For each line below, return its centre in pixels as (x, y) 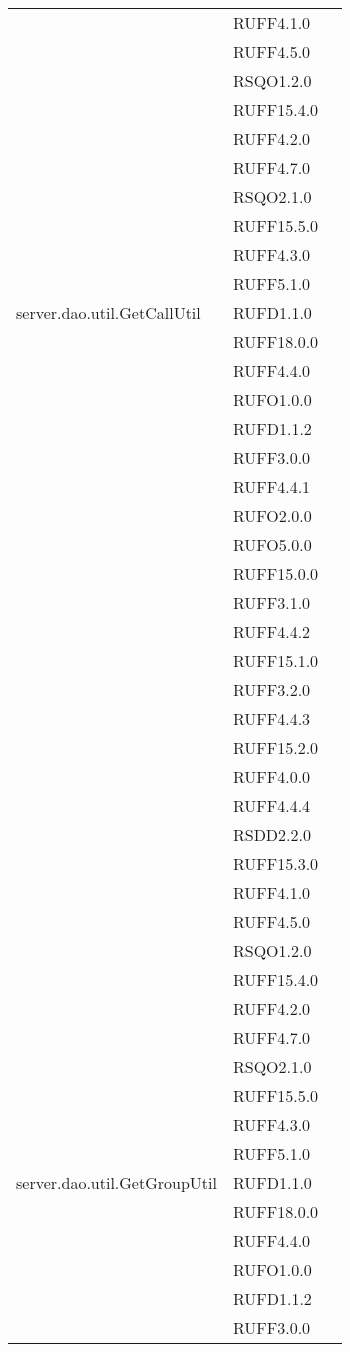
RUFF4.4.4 (271, 805)
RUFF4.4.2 (271, 631)
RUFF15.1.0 (275, 660)
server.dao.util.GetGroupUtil (116, 1182)
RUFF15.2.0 (275, 747)
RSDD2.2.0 (271, 834)
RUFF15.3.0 (275, 863)
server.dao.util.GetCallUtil (108, 312)
